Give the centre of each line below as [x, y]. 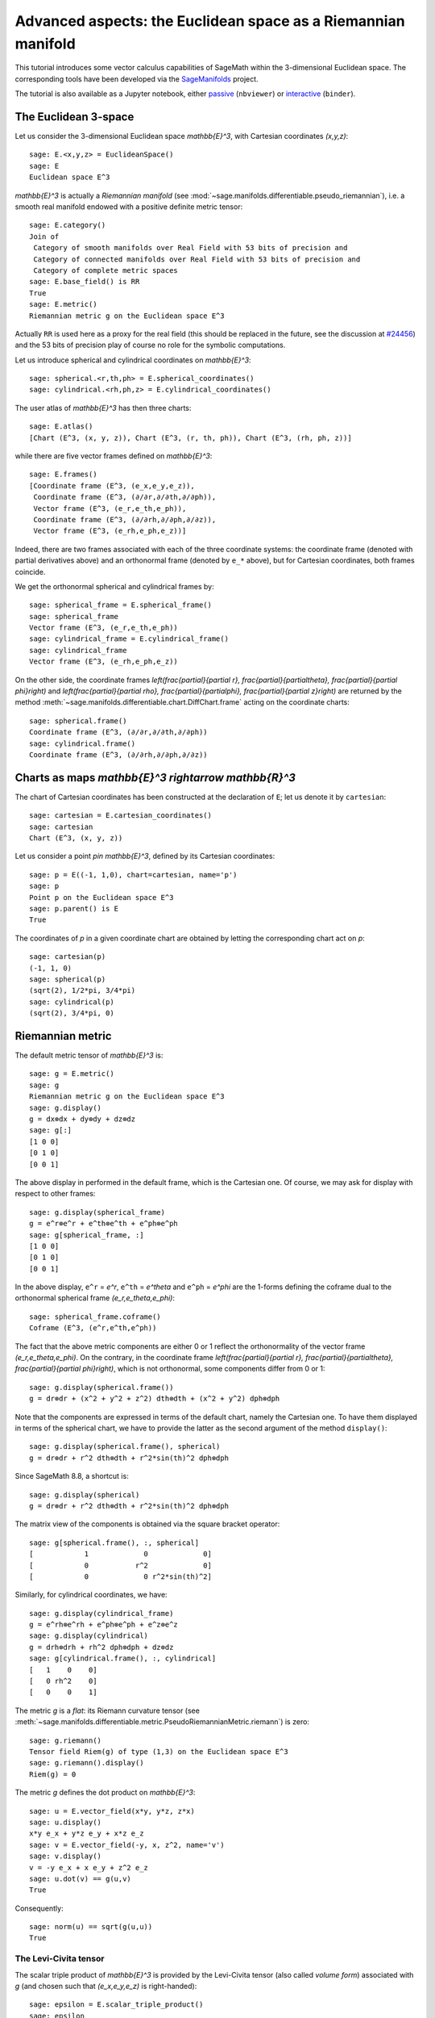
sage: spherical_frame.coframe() [95, 1317]
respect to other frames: [55, 1194]
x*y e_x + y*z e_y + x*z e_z [87, 1834]
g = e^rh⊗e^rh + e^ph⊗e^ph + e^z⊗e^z [104, 1625]
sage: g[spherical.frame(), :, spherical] [114, 1543]
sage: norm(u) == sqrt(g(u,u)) [91, 1927]
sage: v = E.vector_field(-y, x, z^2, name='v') [127, 1845]
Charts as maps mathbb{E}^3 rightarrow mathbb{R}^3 [155, 778]
